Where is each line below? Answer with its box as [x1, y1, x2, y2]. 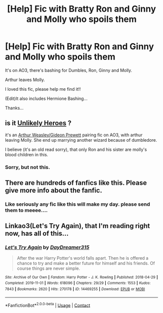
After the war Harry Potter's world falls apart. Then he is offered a [16, 255, 149, 261]
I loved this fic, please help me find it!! [5, 86, 81, 92]
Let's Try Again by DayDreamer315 [5, 244, 90, 251]
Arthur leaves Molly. [5, 77, 45, 82]
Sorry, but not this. [5, 164, 50, 170]
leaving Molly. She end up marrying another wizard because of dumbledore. [5, 137, 157, 143]
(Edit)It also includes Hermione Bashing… [5, 96, 88, 101]
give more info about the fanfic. [5, 186, 102, 195]
